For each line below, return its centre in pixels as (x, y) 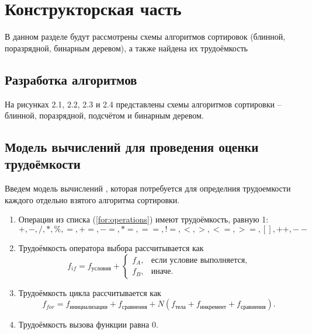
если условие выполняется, (199, 260)
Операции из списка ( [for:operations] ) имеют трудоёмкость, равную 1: (143, 219)
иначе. (162, 272)
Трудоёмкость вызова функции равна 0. (88, 324)
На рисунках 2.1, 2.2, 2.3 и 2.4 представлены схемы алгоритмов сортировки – (143, 104)
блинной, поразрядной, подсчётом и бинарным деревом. (104, 115)
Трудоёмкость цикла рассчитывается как (90, 292)
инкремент (213, 307)
